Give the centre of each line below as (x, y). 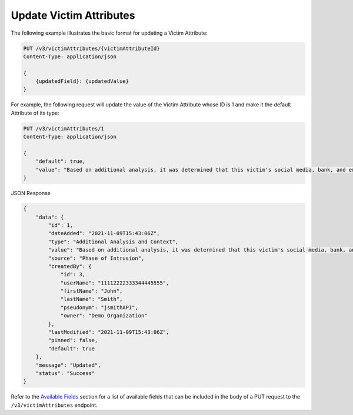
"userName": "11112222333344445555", (115, 283)
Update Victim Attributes (73, 15)
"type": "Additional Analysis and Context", (113, 242)
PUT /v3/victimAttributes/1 (64, 128)
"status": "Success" (65, 373)
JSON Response (31, 193)
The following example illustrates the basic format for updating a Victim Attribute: (109, 33)
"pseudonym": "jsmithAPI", (99, 307)
